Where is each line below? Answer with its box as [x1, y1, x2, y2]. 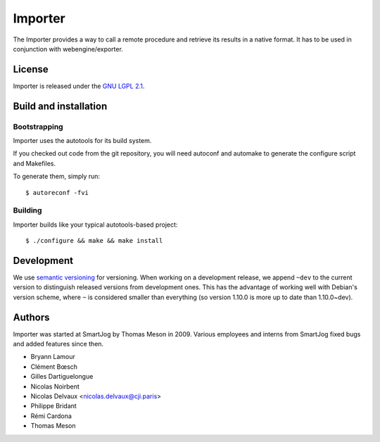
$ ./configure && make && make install [25, 236, 163, 245]
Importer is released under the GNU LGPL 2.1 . [13, 82, 145, 90]
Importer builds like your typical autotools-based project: [13, 220, 178, 229]
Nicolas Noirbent [30, 382, 80, 391]
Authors [13, 311, 50, 323]
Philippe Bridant [30, 402, 77, 410]
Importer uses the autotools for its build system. [13, 137, 152, 144]
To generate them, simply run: [13, 172, 101, 181]
